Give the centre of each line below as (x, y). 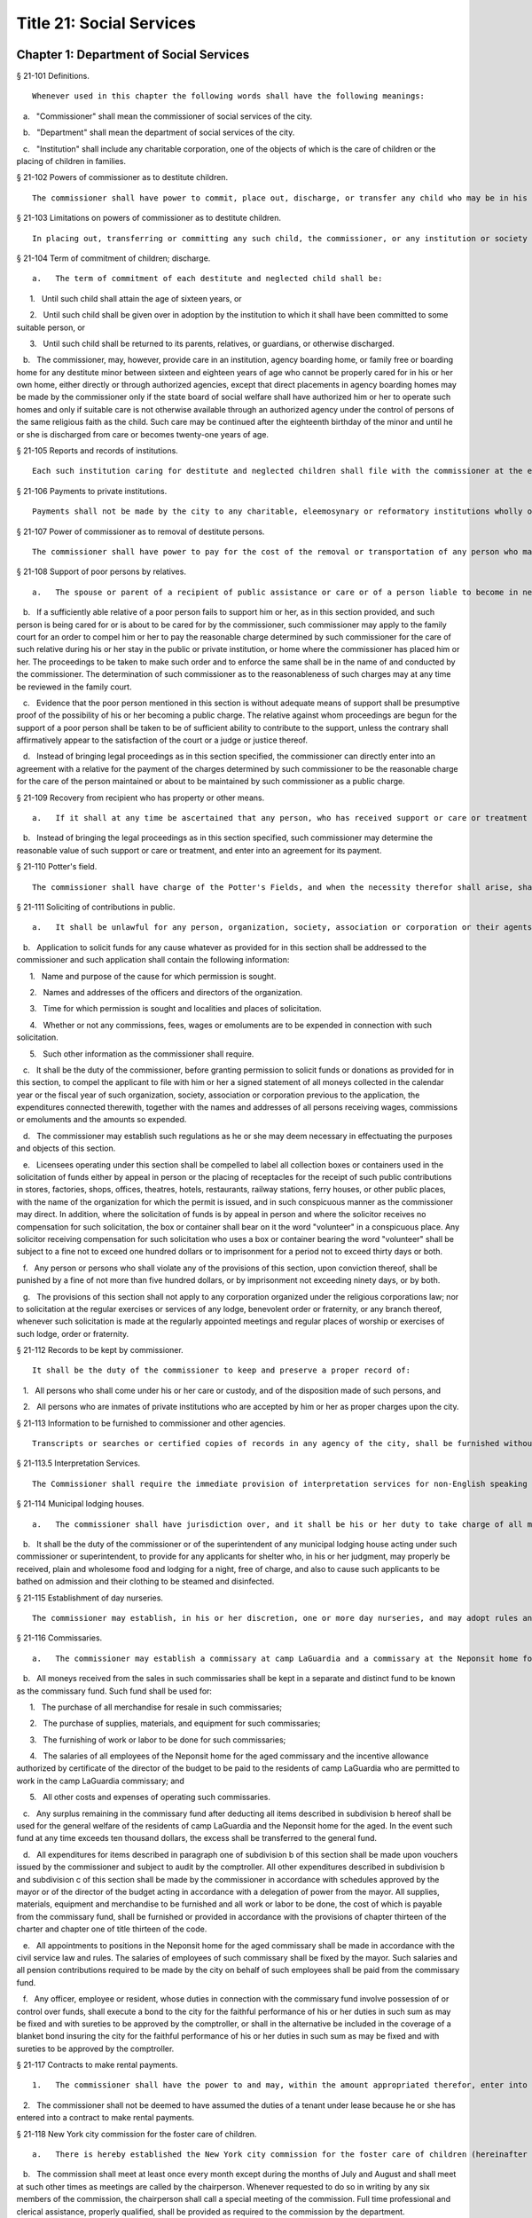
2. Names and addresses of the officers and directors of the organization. (166, 992)
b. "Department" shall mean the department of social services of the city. (159, 132)
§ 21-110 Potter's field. (57, 867)
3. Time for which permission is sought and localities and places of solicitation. (176, 1009)
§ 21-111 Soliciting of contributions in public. (96, 907)
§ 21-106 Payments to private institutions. (92, 491)
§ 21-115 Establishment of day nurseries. (90, 1598)
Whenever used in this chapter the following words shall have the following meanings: (229, 96)
